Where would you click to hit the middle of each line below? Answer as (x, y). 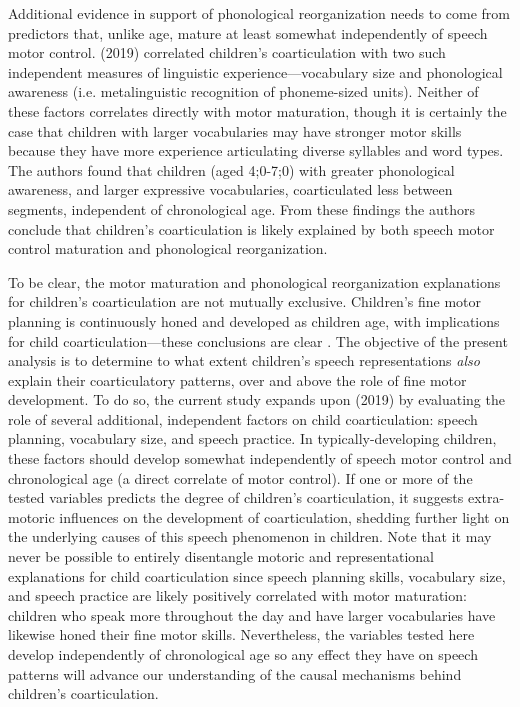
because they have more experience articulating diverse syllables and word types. (256, 150)
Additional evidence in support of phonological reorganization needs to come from (259, 13)
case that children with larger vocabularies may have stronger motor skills (235, 130)
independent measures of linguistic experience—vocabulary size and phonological (255, 71)
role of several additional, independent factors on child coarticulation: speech (243, 418)
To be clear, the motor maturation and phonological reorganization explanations (254, 281)
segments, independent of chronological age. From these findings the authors (241, 208)
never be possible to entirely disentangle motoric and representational (221, 556)
